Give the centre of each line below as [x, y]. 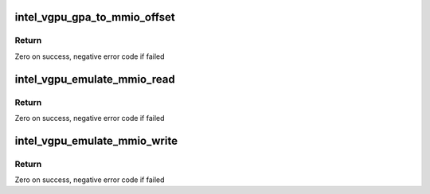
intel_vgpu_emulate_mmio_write [96, 140]
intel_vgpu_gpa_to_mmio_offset [95, 17]
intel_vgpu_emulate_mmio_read [95, 79]
